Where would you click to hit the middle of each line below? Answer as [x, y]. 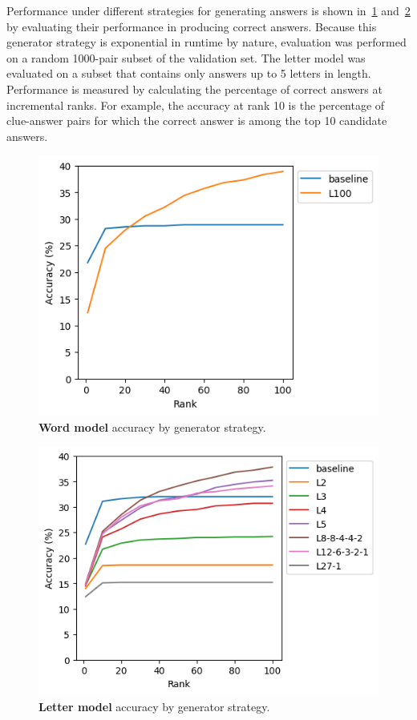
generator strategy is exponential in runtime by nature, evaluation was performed [206, 42]
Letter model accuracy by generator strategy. [154, 706]
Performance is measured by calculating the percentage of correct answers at [194, 88]
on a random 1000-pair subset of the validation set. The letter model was [186, 57]
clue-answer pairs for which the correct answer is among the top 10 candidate [197, 121]
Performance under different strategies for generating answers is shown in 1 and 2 [208, 10]
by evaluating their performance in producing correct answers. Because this [192, 26]
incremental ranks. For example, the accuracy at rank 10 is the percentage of [196, 105]
